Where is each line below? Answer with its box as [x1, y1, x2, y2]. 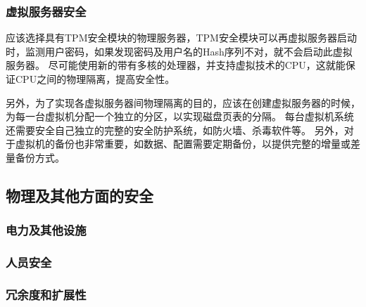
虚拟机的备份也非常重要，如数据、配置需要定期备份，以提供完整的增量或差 [15, 136, 360, 151]
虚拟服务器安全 [6, 2, 87, 20]
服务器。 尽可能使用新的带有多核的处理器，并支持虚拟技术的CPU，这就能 [6, 58, 346, 72]
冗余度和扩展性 [6, 285, 87, 303]
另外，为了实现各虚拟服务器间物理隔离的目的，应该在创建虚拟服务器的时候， [6, 95, 360, 110]
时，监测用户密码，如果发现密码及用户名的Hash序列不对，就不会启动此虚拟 [6, 44, 353, 58]
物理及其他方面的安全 [6, 184, 153, 206]
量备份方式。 [6, 150, 65, 164]
